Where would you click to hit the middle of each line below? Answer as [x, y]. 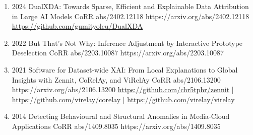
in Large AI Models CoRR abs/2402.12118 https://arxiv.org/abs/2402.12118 [131, 16]
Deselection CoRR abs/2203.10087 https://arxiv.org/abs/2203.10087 [118, 53]
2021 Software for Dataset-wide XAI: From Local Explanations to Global [125, 69]
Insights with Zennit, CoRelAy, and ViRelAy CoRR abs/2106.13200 [116, 79]
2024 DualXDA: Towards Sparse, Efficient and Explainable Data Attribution [130, 6]
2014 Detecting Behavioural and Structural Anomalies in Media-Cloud [121, 116]
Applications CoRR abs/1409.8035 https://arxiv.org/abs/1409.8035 [116, 126]
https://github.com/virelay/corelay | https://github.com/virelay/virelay [123, 99]
